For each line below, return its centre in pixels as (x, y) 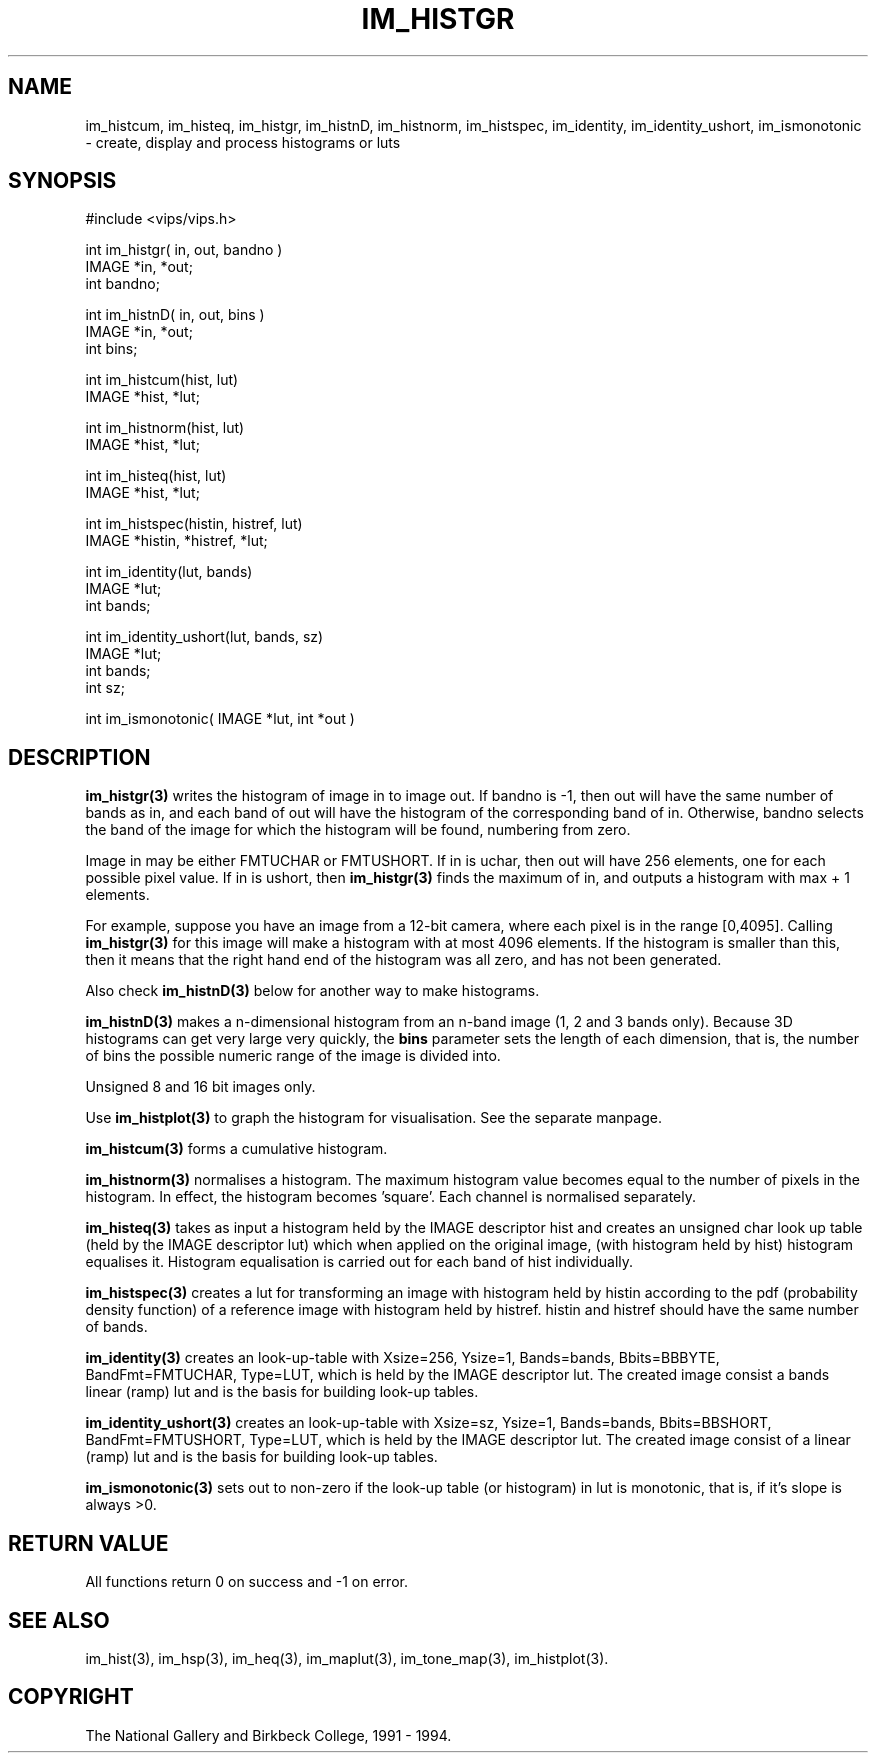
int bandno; (122, 284)
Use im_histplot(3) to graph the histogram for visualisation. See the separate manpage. (373, 1118)
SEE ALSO (59, 1620)
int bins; (111, 349)
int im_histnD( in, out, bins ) (175, 315)
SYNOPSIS (62, 181)
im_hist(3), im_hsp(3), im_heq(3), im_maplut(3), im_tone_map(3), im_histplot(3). (347, 1658)
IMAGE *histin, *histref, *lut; (176, 541)
